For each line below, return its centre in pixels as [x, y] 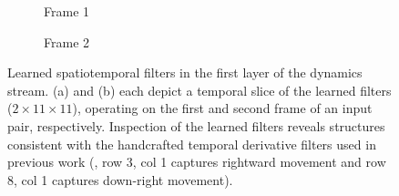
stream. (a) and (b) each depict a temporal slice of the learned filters [199, 90]
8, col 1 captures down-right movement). [120, 179]
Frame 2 [67, 41]
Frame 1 [67, 11]
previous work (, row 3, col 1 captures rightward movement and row [197, 162]
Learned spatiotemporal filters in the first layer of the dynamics [185, 72]
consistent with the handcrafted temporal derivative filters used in [192, 144]
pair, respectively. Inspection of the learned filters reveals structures [196, 125]
